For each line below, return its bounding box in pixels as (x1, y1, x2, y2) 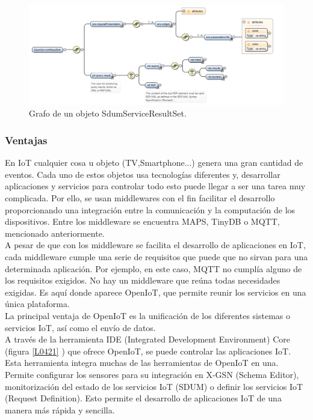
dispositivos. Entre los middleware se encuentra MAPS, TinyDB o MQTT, (5, 215, 280, 228)
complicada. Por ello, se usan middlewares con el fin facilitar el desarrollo (5, 192, 275, 204)
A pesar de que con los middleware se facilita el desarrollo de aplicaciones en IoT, (5, 239, 306, 251)
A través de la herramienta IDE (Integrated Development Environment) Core (5, 333, 290, 345)
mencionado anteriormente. (5, 227, 105, 239)
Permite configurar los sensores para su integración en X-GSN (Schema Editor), (5, 368, 299, 380)
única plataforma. (5, 297, 70, 310)
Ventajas (5, 132, 48, 147)
